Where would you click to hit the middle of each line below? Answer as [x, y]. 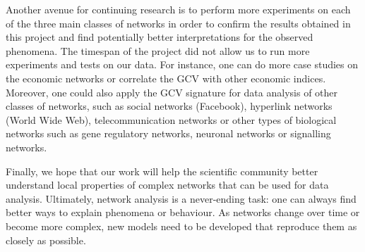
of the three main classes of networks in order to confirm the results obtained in [178, 23]
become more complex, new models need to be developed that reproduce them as [181, 226]
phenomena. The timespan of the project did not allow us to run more [158, 50]
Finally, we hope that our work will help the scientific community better [162, 171]
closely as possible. [46, 240]
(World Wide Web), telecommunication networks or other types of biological [171, 119]
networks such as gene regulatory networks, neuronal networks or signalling [168, 133]
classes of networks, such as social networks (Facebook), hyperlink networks [169, 106]
